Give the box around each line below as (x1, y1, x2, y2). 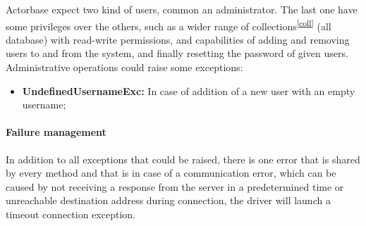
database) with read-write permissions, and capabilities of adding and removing (6, 32, 350, 46)
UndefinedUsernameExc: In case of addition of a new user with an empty (22, 83, 355, 98)
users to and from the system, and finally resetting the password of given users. (6, 46, 348, 61)
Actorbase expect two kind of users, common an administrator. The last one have (6, 2, 358, 16)
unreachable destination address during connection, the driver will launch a (6, 193, 331, 208)
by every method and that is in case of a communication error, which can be (6, 165, 336, 180)
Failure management (6, 125, 106, 139)
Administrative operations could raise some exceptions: (6, 60, 243, 75)
